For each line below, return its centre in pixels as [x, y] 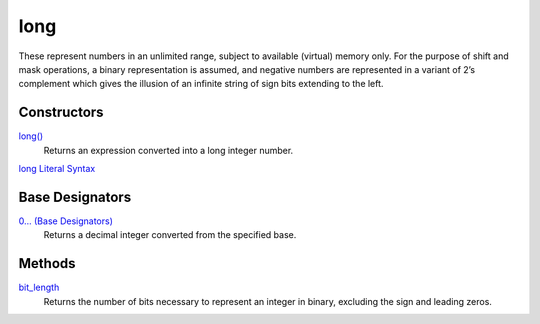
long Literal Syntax [57, 169]
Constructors [61, 112]
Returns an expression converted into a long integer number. [168, 150]
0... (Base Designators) [66, 221]
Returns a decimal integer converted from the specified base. [170, 235]
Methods [47, 263]
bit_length [39, 287]
